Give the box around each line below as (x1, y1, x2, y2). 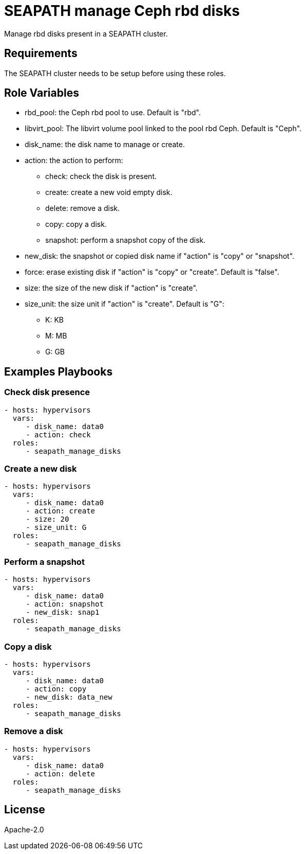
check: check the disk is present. (45, 172, 157, 181)
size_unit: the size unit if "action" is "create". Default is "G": (25, 299, 224, 309)
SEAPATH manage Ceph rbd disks (4, 2, 240, 20)
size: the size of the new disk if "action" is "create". (25, 283, 198, 293)
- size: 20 (26, 515, 69, 524)
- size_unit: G (26, 523, 87, 532)
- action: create (26, 507, 96, 515)
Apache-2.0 (4, 825, 44, 834)
